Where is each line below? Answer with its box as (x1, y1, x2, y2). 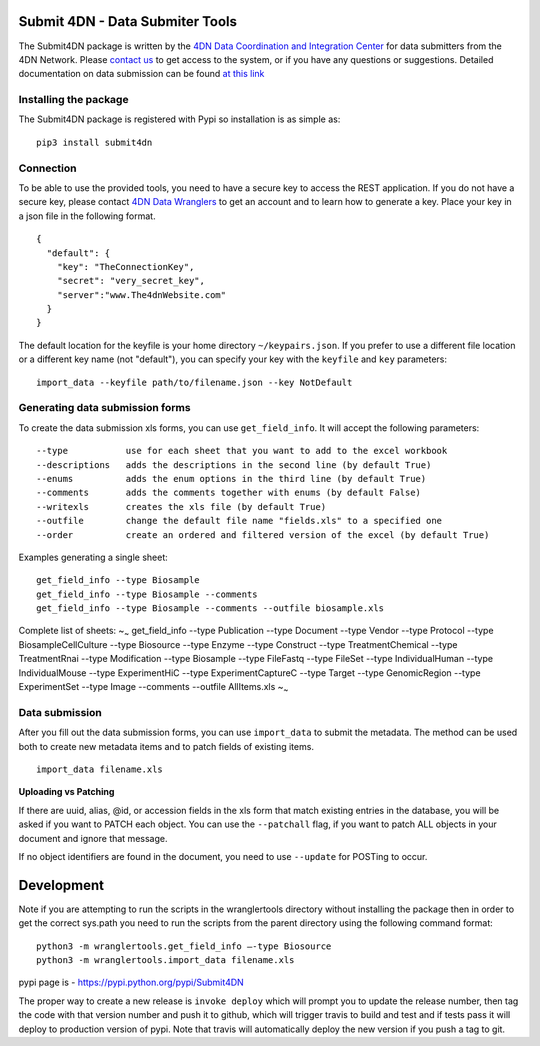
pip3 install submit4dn (36, 136, 153, 148)
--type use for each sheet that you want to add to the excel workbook (36, 445, 448, 457)
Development (18, 876, 105, 894)
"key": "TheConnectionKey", (56, 261, 195, 272)
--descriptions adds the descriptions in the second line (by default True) (36, 459, 432, 470)
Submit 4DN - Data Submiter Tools (18, 13, 238, 30)
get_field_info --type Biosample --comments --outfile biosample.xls (36, 603, 385, 614)
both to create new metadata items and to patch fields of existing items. (18, 740, 315, 752)
